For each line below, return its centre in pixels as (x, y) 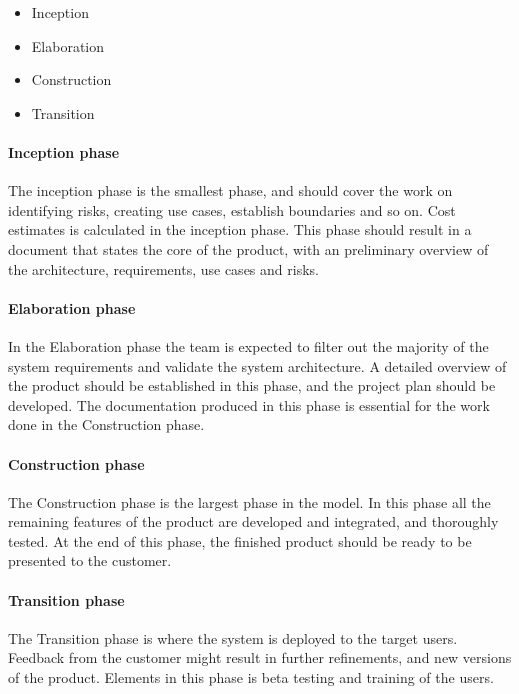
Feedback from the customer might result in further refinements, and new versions (260, 657)
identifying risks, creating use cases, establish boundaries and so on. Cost (232, 209)
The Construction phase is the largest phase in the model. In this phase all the (249, 501)
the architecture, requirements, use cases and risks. (163, 268)
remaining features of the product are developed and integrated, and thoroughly (253, 521)
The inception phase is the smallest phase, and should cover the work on (230, 190)
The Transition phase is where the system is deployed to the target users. (233, 637)
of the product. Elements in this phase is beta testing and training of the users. (251, 677)
